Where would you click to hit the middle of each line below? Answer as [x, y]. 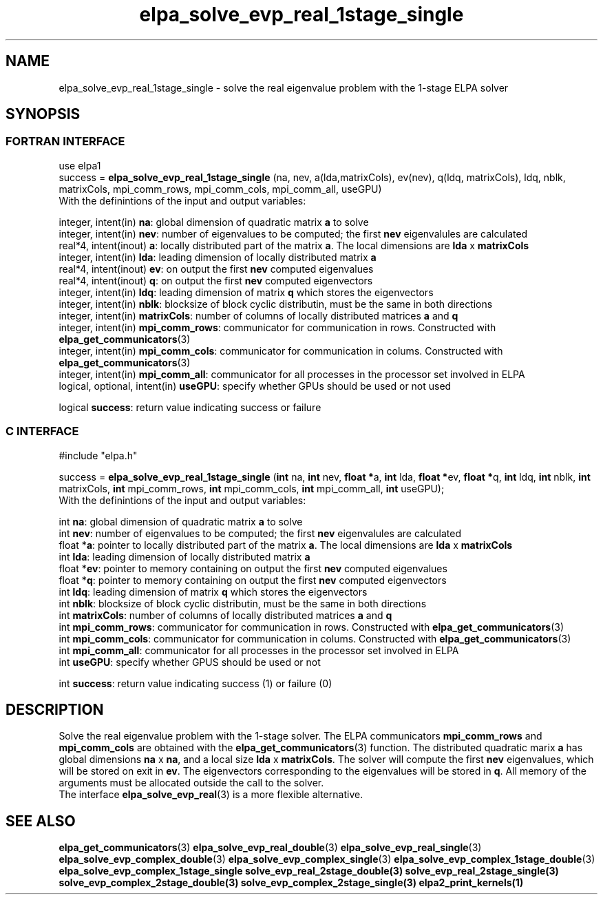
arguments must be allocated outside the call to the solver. [191, 783]
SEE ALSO [41, 821]
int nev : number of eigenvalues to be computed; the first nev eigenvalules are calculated [260, 533]
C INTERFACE [42, 431]
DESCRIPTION [55, 709]
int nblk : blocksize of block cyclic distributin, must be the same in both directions [243, 603]
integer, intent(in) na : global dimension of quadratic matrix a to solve [214, 222]
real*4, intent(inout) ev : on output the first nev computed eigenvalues [216, 269]
